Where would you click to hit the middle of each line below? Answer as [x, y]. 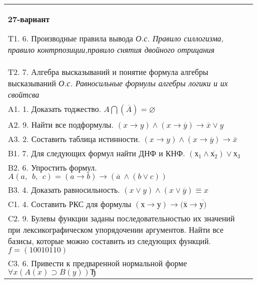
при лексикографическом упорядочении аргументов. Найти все [116, 230]
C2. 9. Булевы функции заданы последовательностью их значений [121, 218]
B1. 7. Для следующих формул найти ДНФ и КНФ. [97, 153]
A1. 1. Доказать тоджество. [55, 109]
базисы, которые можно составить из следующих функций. [109, 241]
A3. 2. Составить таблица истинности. [74, 139]
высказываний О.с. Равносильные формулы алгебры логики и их [118, 83]
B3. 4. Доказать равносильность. [64, 190]
